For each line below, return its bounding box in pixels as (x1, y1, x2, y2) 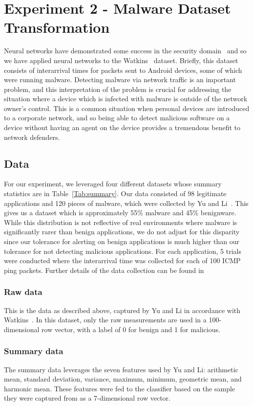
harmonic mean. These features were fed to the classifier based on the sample (4, 383, 235, 393)
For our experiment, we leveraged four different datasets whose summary (4, 179, 222, 189)
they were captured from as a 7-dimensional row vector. (4, 393, 170, 403)
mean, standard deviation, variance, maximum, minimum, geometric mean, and (4, 374, 242, 384)
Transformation (4, 17, 110, 37)
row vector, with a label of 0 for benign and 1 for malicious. (42, 324, 220, 334)
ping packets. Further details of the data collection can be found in (4, 265, 204, 275)
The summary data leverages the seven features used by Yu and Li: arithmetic (4, 364, 238, 374)
